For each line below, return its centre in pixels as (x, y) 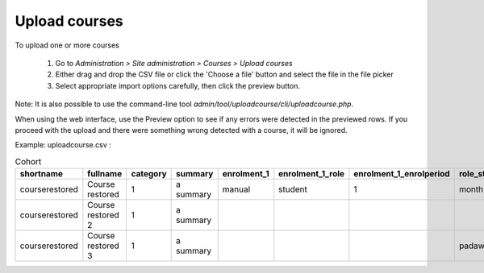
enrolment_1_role (312, 174)
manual (236, 189)
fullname (105, 174)
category (149, 174)
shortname (42, 174)
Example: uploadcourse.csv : (63, 145)
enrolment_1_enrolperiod (402, 174)
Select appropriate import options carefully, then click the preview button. (177, 85)
